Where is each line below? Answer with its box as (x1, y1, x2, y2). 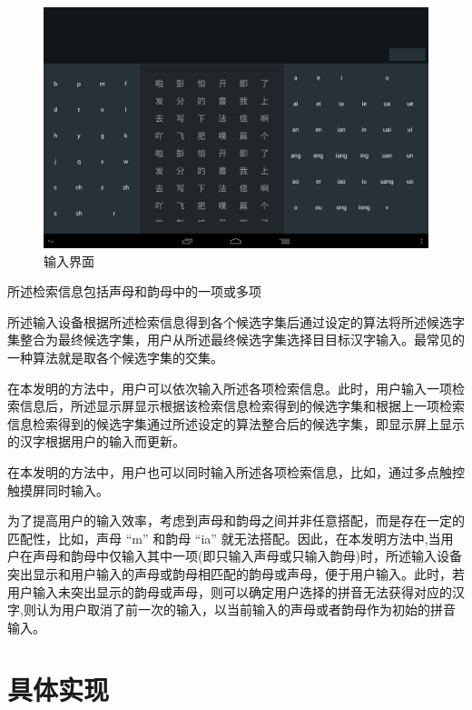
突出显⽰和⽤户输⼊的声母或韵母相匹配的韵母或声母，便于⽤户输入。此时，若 (7, 564, 465, 583)
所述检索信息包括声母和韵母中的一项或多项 (7, 282, 261, 301)
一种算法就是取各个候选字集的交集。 (7, 347, 223, 366)
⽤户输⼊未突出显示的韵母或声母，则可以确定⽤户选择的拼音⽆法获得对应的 (7, 582, 452, 601)
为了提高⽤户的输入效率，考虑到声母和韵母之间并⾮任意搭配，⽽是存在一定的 (7, 511, 465, 530)
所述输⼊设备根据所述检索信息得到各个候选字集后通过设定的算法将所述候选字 (7, 312, 465, 331)
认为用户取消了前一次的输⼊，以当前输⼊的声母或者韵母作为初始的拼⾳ (35, 600, 456, 619)
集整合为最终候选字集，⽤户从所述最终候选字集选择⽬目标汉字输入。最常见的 (7, 330, 465, 349)
